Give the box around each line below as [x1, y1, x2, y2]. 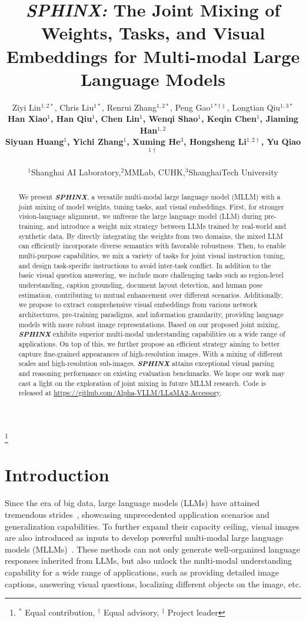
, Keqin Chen [201, 112, 257, 125]
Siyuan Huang [5, 135, 64, 148]
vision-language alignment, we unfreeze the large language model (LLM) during [18, 211, 262, 221]
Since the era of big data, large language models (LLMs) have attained [5, 497, 260, 509]
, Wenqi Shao [142, 112, 198, 125]
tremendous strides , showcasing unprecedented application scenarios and [5, 508, 270, 520]
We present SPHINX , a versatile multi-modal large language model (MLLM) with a [18, 191, 281, 202]
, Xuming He [127, 135, 181, 148]
